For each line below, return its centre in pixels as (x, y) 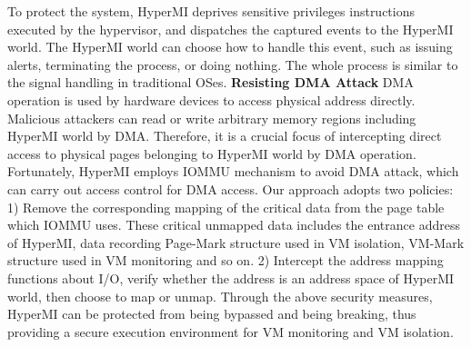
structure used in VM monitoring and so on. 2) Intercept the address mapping (225, 260)
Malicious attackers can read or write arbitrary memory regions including (212, 118)
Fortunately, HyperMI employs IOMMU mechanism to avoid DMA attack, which (233, 171)
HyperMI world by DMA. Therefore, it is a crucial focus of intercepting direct (225, 136)
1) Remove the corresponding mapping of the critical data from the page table (226, 207)
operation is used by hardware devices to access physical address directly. (211, 99)
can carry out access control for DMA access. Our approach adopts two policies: (230, 188)
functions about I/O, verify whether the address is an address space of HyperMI (231, 278)
